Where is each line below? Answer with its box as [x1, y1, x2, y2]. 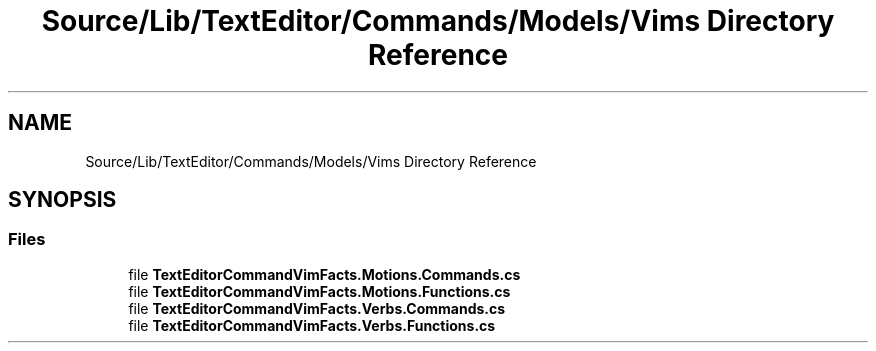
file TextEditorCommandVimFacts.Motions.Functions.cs [128, 282, 511, 300]
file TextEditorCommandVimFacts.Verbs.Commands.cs [128, 299, 506, 317]
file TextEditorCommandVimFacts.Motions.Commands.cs [128, 265, 521, 283]
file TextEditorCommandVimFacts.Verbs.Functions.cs [128, 316, 496, 334]
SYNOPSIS [8, 187, 117, 213]
